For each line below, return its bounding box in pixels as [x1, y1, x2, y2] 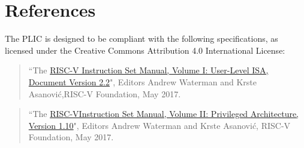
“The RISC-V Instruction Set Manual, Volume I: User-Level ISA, [28, 64, 269, 76]
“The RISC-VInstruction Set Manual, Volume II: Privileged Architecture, [28, 107, 299, 120]
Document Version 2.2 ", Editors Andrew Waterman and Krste [28, 75, 257, 88]
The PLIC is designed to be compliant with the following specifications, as [5, 32, 278, 45]
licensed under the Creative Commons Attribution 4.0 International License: [5, 44, 285, 56]
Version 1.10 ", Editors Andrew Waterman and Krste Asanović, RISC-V [28, 119, 291, 131]
